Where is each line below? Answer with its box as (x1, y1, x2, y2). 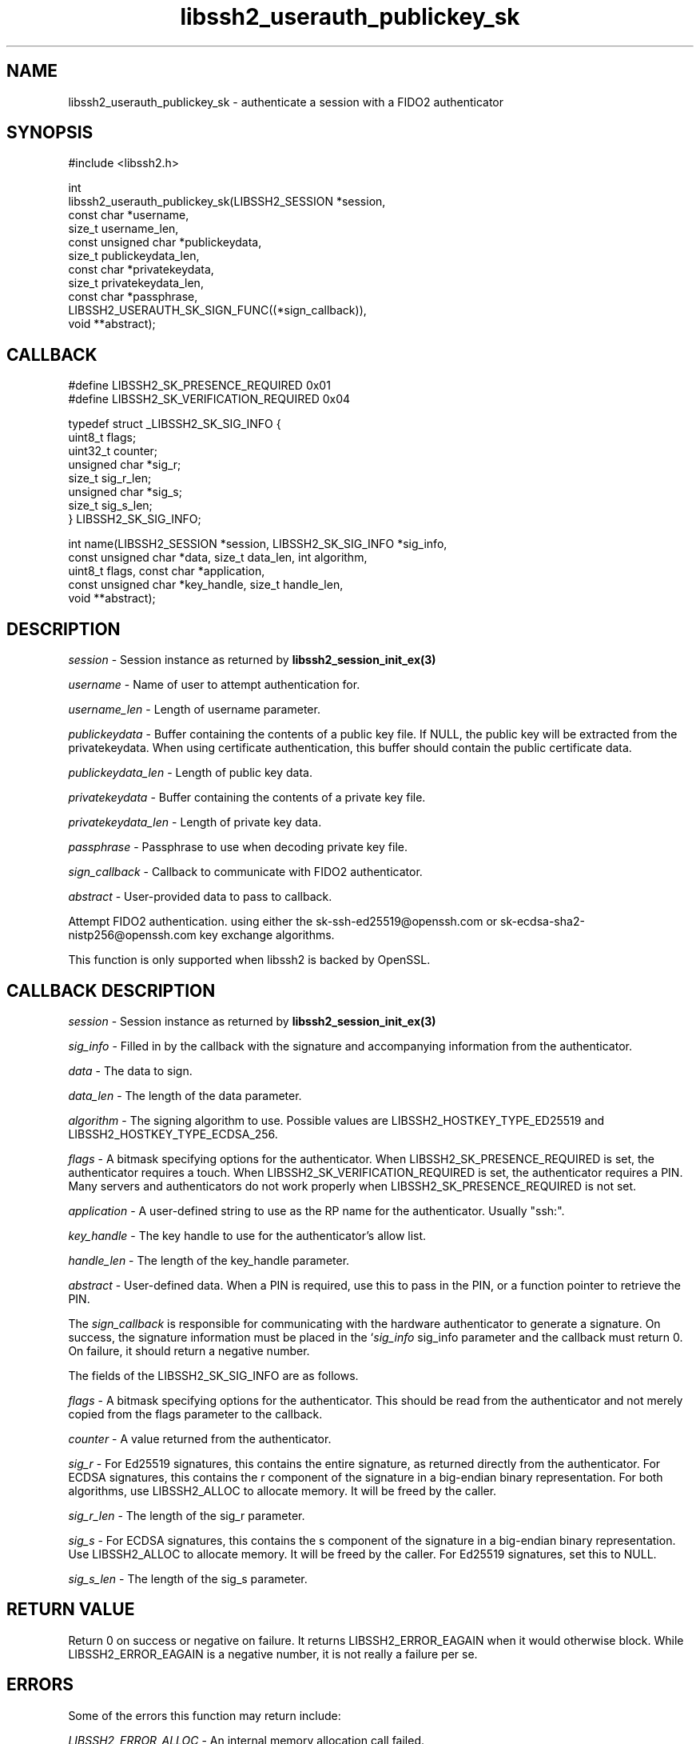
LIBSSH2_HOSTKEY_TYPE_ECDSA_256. (68, 1126, 278, 1141)
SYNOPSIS (6, 122, 93, 143)
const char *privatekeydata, (68, 262, 214, 277)
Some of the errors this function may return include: (68, 1708, 341, 1722)
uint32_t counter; (68, 444, 158, 458)
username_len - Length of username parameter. (68, 702, 320, 717)
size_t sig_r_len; (68, 471, 152, 486)
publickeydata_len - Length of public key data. (68, 766, 312, 780)
